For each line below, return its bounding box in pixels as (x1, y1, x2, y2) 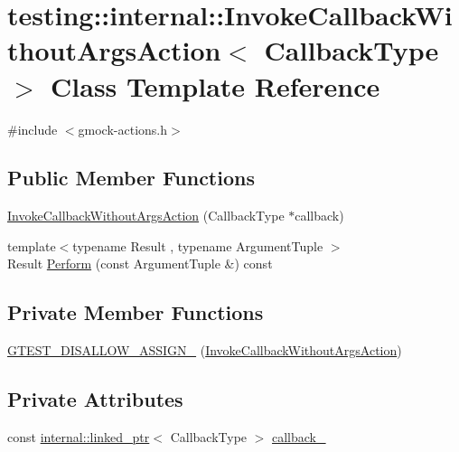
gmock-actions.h (78, 119, 168, 138)
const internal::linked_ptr (7, 428, 150, 447)
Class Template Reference (51, 67, 380, 104)
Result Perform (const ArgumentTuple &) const (7, 254, 273, 273)
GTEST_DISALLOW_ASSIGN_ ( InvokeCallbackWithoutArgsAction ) (7, 341, 402, 360)
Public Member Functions (7, 164, 255, 192)
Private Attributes (7, 385, 183, 413)
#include (7, 119, 58, 138)
